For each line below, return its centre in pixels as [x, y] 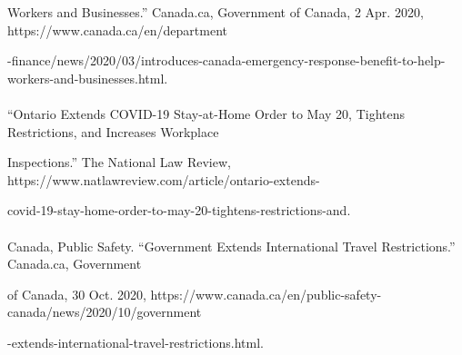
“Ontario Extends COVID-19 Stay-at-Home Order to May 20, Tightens [206, 113]
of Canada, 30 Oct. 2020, [77, 294]
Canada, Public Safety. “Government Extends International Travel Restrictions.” [231, 246]
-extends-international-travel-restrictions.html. [136, 342]
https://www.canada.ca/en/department [118, 30]
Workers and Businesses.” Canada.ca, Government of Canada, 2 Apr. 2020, [216, 12]
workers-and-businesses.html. [88, 78]
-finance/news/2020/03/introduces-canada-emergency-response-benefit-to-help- [226, 60]
